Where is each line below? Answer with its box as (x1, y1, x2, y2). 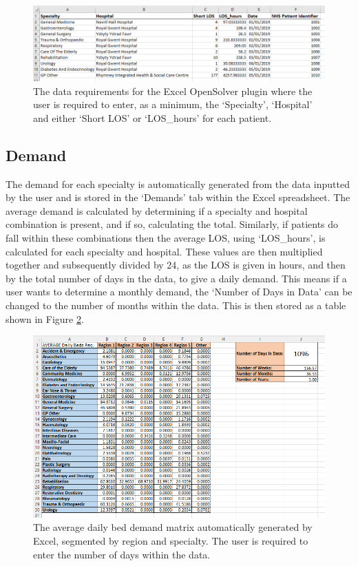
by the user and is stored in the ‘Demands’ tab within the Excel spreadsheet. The (6, 190, 350, 205)
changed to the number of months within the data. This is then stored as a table (6, 297, 346, 312)
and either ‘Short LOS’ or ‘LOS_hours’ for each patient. (33, 110, 272, 125)
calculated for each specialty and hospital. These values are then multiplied (6, 244, 323, 258)
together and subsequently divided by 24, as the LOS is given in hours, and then (6, 258, 346, 272)
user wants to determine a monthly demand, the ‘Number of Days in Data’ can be (6, 284, 352, 299)
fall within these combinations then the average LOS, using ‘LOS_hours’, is (6, 231, 326, 244)
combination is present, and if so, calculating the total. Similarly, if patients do (6, 217, 339, 231)
